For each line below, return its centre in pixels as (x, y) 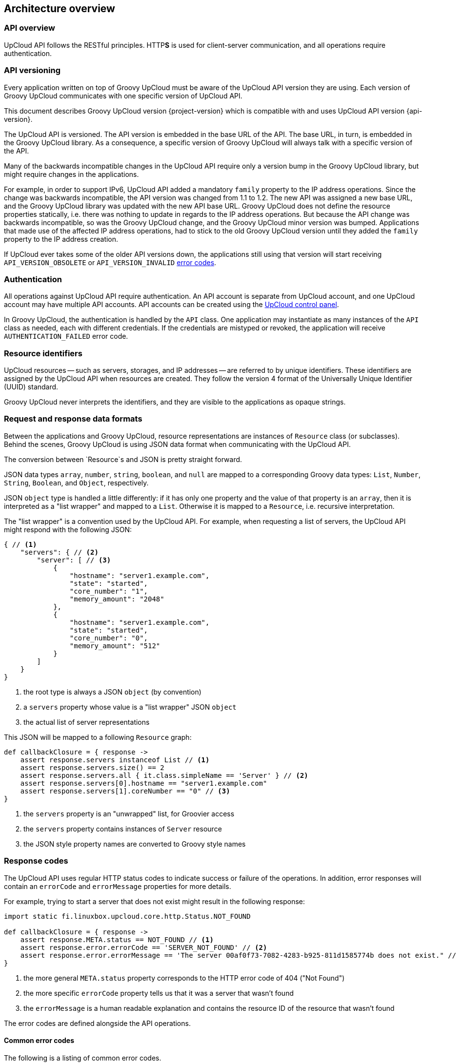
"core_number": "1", (109, 591)
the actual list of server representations (87, 722)
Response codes (36, 861)
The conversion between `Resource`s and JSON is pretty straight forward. (123, 459)
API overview (30, 28)
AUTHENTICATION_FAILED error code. (66, 336)
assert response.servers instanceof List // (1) (115, 760)
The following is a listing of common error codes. (83, 1058)
